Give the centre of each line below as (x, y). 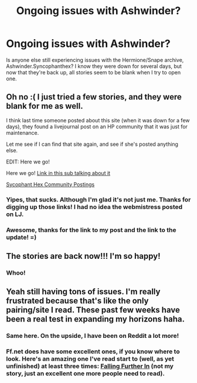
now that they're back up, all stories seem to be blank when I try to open (94, 72)
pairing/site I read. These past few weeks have (93, 310)
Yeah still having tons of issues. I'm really (83, 292)
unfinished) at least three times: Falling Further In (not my (90, 366)
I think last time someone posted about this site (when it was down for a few (98, 120)
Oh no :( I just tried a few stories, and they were (94, 97)
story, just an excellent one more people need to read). (86, 374)
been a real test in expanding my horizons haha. (96, 319)
